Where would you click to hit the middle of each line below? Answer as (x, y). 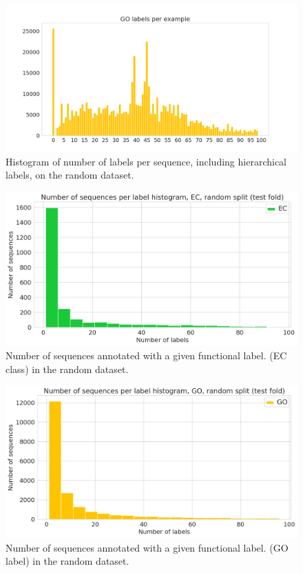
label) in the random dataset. (67, 561)
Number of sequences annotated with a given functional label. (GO (147, 547)
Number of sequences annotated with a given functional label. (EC (146, 355)
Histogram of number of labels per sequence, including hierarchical (146, 161)
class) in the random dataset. (67, 369)
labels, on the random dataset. (70, 175)
